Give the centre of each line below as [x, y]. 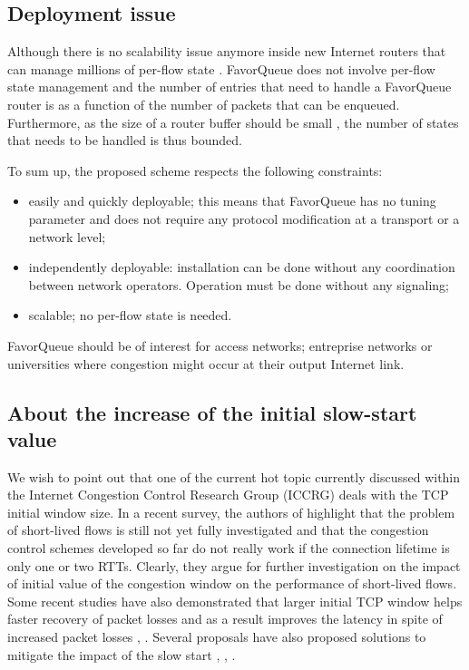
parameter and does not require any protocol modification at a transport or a [244, 218]
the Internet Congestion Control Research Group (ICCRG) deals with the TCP [228, 495]
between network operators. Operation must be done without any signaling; [239, 284]
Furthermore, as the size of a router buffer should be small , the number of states [233, 122]
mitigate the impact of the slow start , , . [122, 654]
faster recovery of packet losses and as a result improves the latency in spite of [225, 619]
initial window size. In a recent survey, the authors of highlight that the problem [231, 512]
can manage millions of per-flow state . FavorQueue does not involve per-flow [221, 68]
